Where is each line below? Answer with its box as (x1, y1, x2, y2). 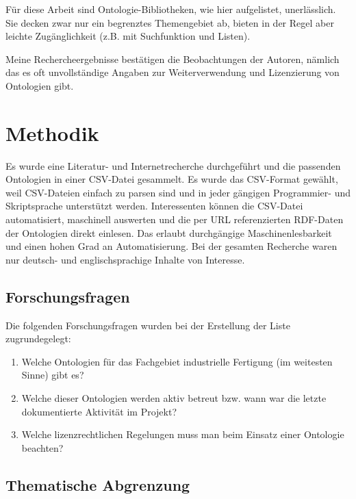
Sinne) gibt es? (21, 368, 84, 382)
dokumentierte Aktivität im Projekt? (21, 404, 177, 418)
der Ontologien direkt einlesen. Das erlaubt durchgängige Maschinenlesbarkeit (5, 225, 332, 240)
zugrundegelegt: (5, 331, 71, 346)
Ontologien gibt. (5, 78, 74, 92)
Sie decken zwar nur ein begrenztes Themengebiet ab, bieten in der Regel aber (5, 15, 334, 29)
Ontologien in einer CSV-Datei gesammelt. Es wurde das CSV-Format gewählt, (5, 172, 338, 186)
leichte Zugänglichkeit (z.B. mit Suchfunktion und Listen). (5, 29, 251, 43)
